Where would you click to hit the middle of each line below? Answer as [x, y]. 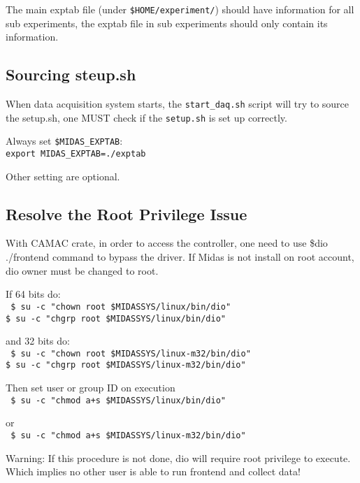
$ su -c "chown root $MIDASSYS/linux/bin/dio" [121, 307]
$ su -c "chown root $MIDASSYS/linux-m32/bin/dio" [131, 353]
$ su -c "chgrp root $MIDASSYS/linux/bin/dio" [116, 318]
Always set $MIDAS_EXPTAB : [64, 141]
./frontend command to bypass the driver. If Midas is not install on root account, [180, 257]
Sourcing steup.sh [71, 74]
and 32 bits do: [38, 341]
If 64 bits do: [33, 294]
